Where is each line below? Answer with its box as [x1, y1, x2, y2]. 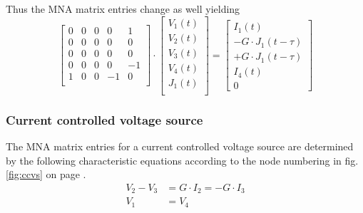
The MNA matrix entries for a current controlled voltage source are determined [6, 139, 354, 153]
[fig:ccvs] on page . [6, 167, 86, 182]
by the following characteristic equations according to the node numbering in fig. [6, 152, 359, 167]
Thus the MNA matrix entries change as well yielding [6, 1, 240, 16]
